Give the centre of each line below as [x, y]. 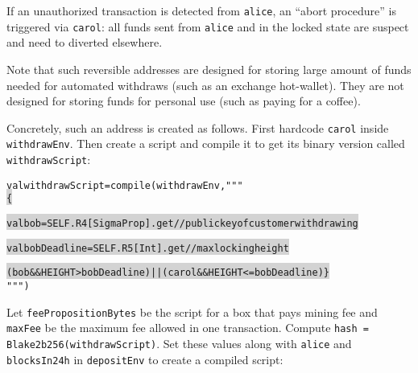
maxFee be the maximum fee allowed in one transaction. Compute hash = [188, 328]
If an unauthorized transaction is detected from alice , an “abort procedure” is [201, 10]
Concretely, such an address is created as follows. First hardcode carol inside [198, 127]
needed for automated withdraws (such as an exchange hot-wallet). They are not [205, 85]
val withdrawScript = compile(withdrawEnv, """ [125, 185]
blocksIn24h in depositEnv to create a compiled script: [145, 359]
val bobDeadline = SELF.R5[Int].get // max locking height [148, 248]
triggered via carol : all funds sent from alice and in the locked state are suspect [208, 26]
